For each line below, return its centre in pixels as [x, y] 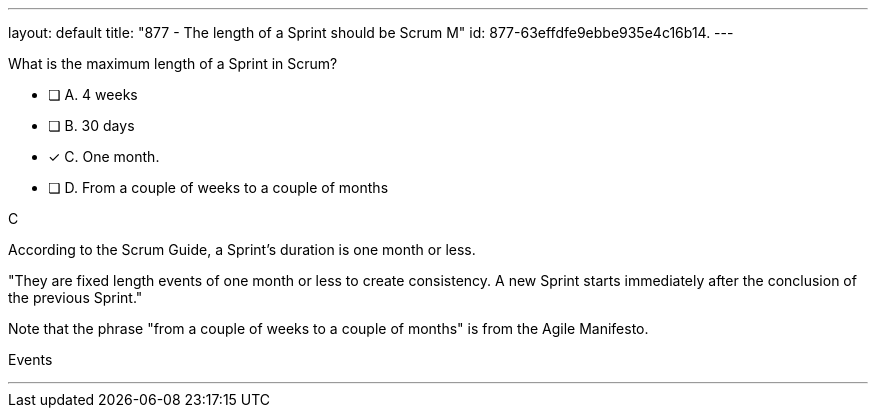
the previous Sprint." [75, 297]
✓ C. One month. [104, 156]
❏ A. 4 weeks [93, 94]
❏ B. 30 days [91, 125]
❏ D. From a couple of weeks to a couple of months [218, 187]
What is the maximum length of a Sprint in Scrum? [173, 63]
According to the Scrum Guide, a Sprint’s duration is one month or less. [242, 249]
